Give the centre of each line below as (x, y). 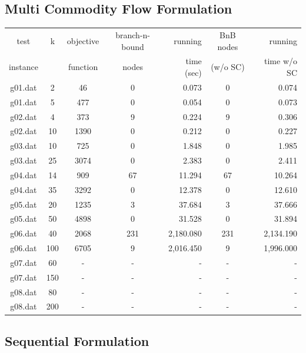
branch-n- (133, 34)
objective (83, 40)
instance (24, 67)
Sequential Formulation (77, 340)
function (83, 67)
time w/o (281, 61)
